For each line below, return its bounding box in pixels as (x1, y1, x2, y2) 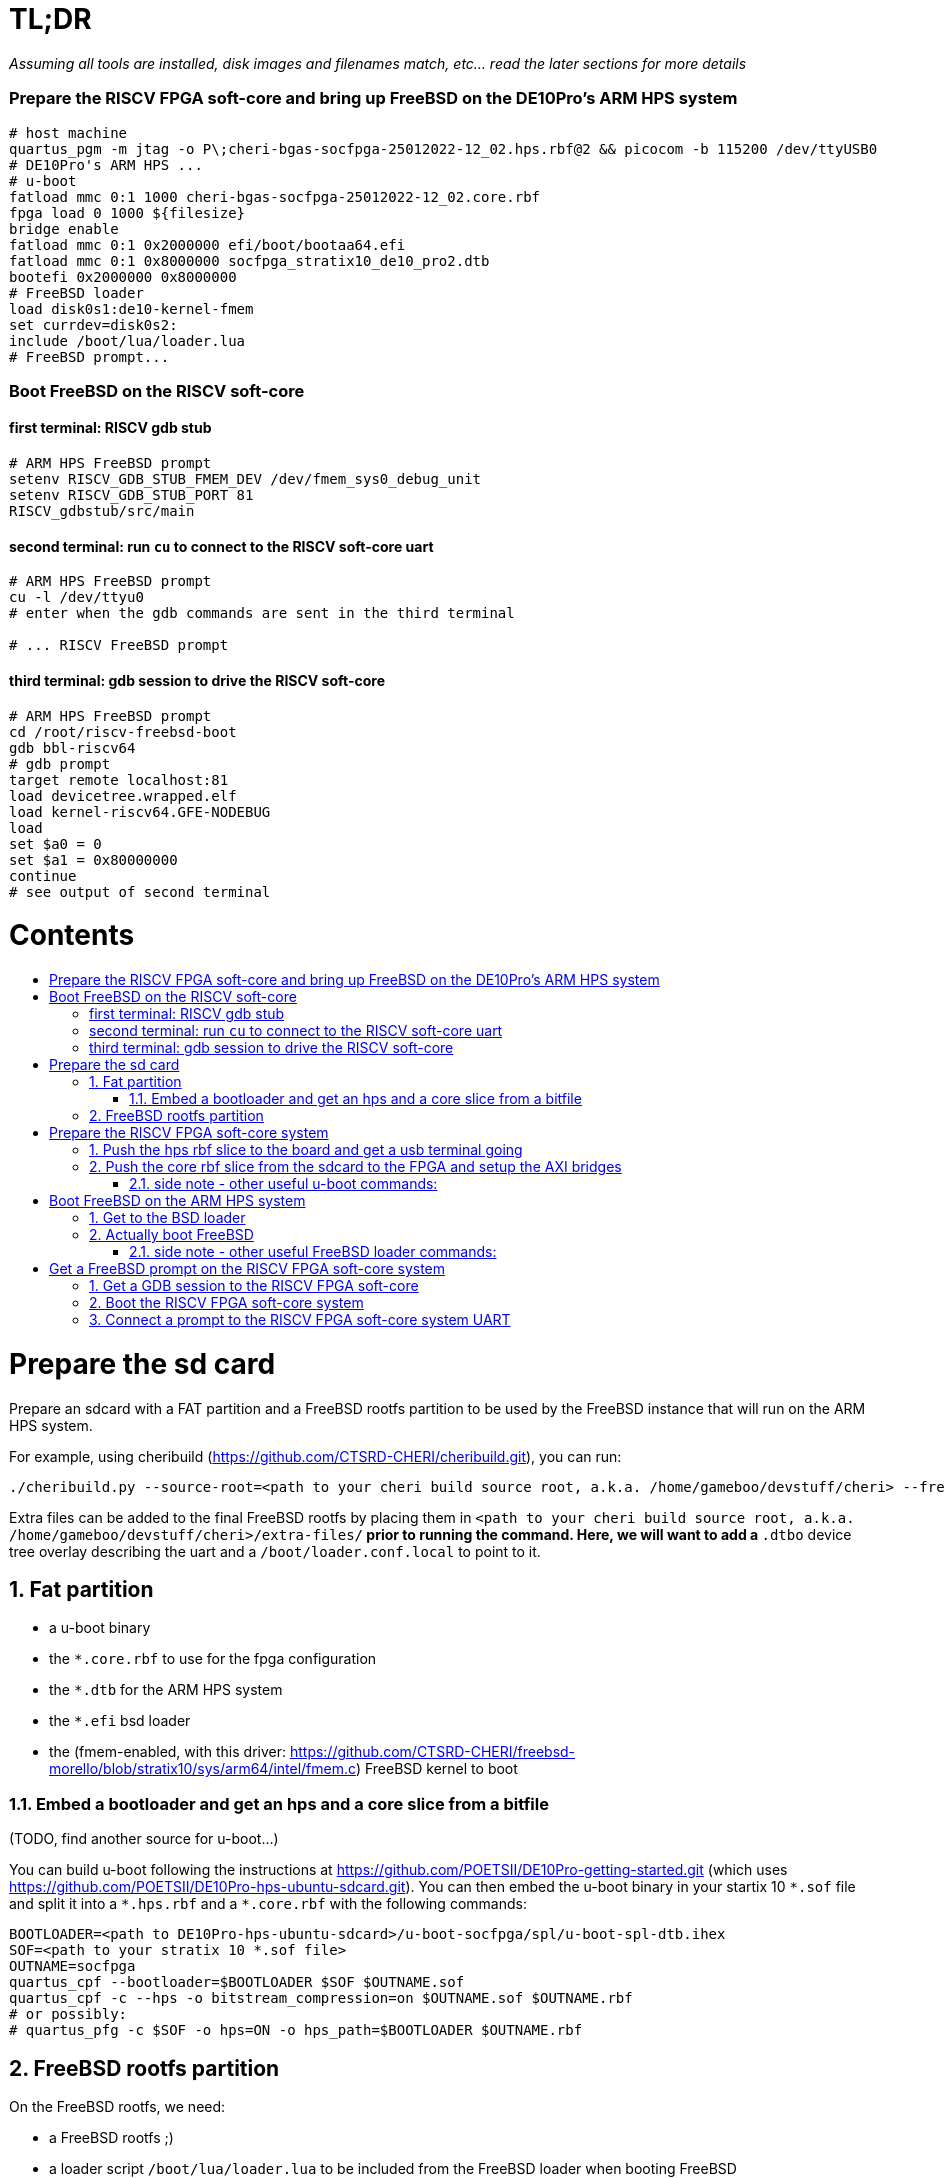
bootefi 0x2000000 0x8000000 (9, 268, 237, 285)
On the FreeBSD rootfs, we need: (9, 2097, 226, 2115)
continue (9, 867, 77, 884)
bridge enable (9, 220, 119, 237)
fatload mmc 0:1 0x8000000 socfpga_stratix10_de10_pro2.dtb (9, 252, 490, 269)
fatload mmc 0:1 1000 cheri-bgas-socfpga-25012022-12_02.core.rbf (9, 188, 541, 205)
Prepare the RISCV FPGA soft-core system (49, 1124, 329, 1142)
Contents (9, 918, 135, 953)
